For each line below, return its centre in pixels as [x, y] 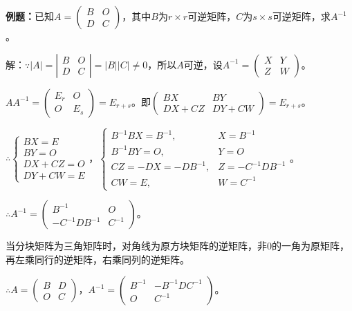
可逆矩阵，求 [301, 16]
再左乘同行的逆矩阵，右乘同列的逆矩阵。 [98, 259]
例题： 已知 [30, 16]
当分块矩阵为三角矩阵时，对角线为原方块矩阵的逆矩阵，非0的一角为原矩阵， [177, 246]
